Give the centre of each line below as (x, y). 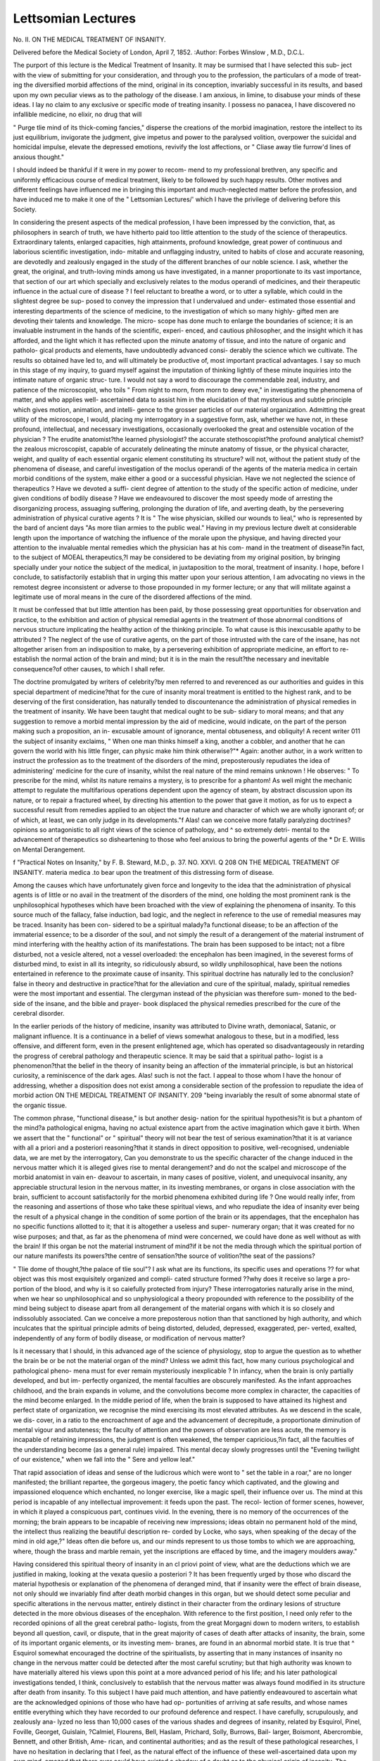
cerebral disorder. (39, 1014)
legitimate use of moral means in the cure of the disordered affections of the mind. (133, 597)
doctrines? (335, 820)
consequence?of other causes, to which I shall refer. (89, 668)
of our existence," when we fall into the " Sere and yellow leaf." (104, 1460)
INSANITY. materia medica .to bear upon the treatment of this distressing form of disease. (144, 872)
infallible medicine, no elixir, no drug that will (77, 114)
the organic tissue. (40, 1105)
